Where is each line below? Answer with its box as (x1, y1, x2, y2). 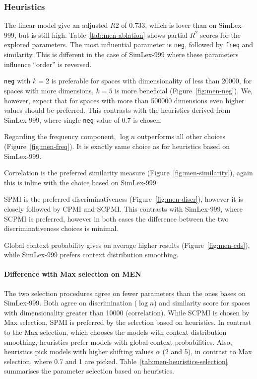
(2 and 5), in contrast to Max (162, 346, 252, 357)
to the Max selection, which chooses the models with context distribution (4, 327, 227, 337)
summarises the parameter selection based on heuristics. (4, 366, 174, 376)
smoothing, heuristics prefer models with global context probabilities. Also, (4, 336, 232, 347)
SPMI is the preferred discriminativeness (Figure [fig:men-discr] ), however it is (4, 194, 243, 204)
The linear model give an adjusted (4, 20, 108, 30)
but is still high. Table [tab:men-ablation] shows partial (18, 29, 188, 40)
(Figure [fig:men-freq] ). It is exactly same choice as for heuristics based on (4, 141, 230, 151)
